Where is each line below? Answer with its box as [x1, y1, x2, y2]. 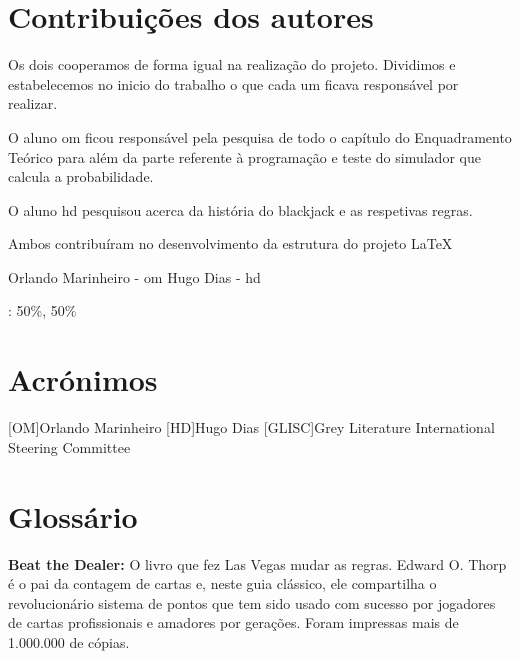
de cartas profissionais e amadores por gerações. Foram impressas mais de [8, 612, 459, 633]
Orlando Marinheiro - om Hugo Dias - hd [8, 266, 261, 287]
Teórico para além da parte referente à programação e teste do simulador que [8, 146, 481, 167]
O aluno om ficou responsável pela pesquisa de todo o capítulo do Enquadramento [8, 126, 512, 147]
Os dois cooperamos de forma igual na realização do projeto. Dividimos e [8, 54, 456, 75]
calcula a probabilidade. [8, 166, 154, 187]
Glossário [8, 495, 138, 536]
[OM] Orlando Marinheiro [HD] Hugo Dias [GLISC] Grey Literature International [8, 417, 495, 438]
